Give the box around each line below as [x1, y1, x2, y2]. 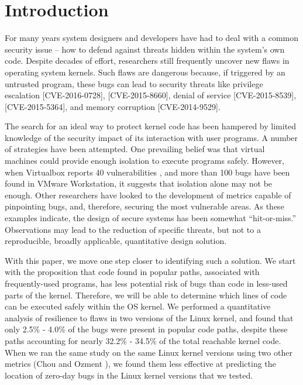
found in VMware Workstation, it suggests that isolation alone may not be [5, 177, 273, 190]
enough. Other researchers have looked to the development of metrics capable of [5, 188, 291, 201]
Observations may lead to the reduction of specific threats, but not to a [5, 223, 261, 235]
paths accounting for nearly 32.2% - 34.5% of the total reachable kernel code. [5, 334, 281, 346]
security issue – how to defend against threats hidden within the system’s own [5, 43, 285, 55]
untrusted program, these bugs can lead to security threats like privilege [5, 77, 263, 90]
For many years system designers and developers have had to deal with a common [5, 32, 299, 44]
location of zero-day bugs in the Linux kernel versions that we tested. [5, 369, 253, 381]
